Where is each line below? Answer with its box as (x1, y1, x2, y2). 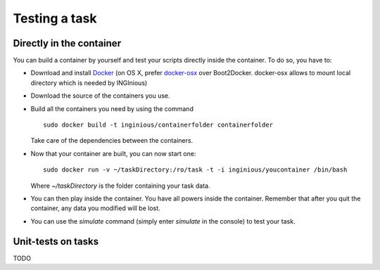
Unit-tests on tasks (13, 236, 99, 247)
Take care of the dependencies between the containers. (30, 136, 194, 145)
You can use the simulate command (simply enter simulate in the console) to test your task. (30, 217, 296, 225)
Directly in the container (13, 37, 122, 49)
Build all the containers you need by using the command (30, 104, 194, 112)
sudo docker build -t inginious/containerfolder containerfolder (43, 121, 274, 129)
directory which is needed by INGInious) (30, 78, 148, 87)
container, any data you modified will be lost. (30, 204, 161, 212)
